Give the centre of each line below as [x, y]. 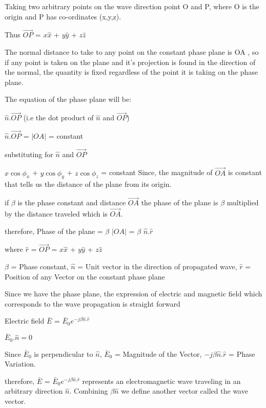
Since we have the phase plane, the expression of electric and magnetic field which [134, 294]
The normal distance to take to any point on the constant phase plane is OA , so [132, 52]
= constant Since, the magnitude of [157, 172]
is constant [245, 172]
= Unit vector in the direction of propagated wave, [157, 266]
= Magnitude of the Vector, [158, 353]
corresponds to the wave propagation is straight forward [93, 303]
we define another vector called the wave [185, 391]
